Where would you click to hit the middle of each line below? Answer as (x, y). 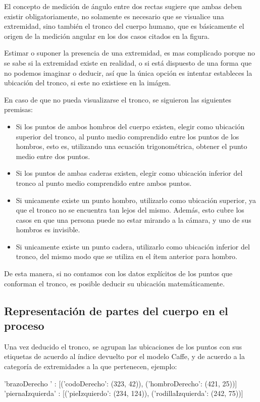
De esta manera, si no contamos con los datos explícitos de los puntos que (118, 273)
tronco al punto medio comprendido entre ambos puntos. (104, 183)
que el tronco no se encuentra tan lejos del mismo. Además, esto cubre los (130, 210)
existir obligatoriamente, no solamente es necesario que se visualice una (114, 16)
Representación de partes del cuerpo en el (116, 310)
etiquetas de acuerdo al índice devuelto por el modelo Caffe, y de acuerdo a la (124, 356)
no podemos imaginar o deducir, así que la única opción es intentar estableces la (128, 72)
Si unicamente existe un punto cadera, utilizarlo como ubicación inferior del (133, 246)
